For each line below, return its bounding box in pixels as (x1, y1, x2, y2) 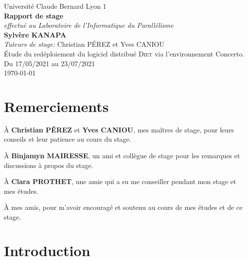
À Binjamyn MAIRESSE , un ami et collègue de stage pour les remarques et (4, 150, 240, 161)
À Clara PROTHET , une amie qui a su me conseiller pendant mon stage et (4, 176, 236, 186)
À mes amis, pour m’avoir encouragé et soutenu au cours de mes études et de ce (4, 202, 243, 212)
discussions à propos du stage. (4, 160, 93, 170)
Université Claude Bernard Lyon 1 (4, 1, 106, 11)
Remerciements (4, 96, 109, 116)
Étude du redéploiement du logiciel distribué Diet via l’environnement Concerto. (4, 48, 245, 58)
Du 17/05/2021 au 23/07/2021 (4, 58, 95, 68)
